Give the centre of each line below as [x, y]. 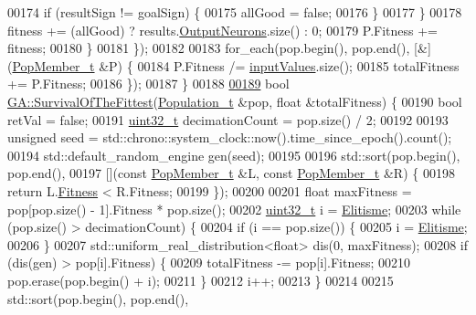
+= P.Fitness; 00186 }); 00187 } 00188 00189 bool [148, 84]
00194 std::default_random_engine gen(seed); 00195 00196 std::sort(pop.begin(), [234, 155]
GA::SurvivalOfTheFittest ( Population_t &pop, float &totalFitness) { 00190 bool [235, 101]
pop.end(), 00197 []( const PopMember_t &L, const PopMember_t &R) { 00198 [231, 173]
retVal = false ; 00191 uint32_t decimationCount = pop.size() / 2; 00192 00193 [228, 119]
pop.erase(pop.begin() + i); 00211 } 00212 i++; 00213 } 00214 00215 [201, 280]
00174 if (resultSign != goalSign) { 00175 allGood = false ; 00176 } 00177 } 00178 [235, 12]
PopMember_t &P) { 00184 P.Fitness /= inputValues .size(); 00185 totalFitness [236, 65]
